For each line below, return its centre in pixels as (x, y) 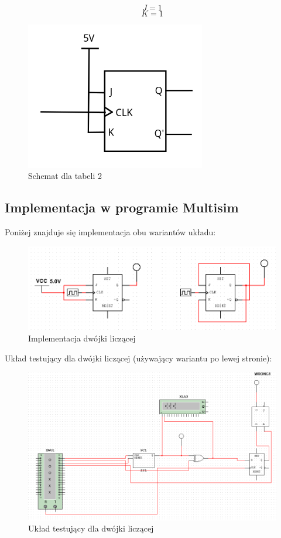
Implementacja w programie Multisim (122, 207)
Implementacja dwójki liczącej (82, 338)
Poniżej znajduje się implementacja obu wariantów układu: (110, 231)
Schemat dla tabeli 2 (65, 176)
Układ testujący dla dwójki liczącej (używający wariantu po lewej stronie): (138, 358)
